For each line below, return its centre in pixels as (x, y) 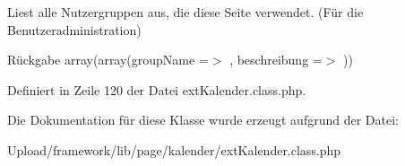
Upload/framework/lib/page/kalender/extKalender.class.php (174, 149)
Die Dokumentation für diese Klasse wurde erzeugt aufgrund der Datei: (203, 120)
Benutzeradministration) (74, 29)
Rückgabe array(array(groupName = (108, 60)
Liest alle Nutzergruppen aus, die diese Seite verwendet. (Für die (185, 12)
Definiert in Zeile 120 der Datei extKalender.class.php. (157, 89)
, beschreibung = (276, 60)
